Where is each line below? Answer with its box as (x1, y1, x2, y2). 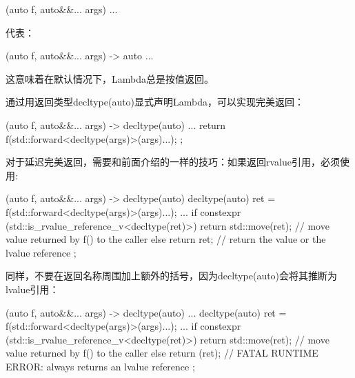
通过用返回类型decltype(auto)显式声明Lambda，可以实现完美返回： (6, 94, 305, 109)
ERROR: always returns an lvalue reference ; (6, 359, 195, 373)
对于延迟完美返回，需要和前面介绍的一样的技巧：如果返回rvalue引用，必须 (6, 155, 340, 169)
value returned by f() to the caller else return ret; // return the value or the (6, 232, 326, 246)
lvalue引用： (6, 281, 59, 296)
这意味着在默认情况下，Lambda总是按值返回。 (6, 71, 214, 86)
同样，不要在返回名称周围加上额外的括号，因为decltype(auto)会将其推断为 (6, 268, 338, 283)
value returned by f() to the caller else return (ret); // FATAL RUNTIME (6, 346, 318, 360)
